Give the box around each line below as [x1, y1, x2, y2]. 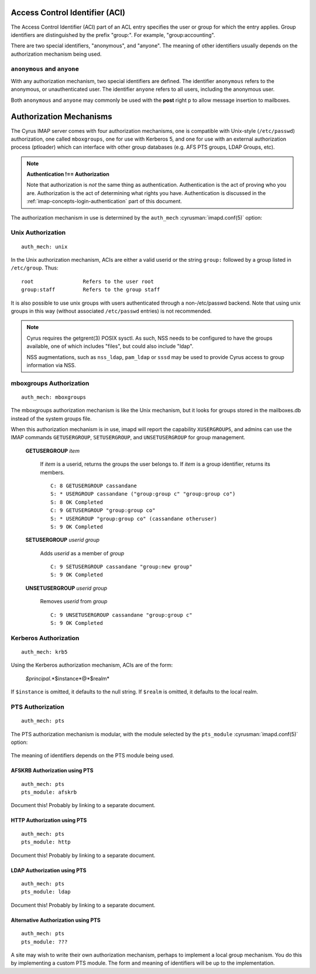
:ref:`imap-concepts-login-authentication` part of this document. [26, 198, 183, 205]
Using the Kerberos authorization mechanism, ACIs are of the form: [11, 662, 173, 669]
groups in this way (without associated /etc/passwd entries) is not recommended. [11, 307, 212, 315]
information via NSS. [26, 361, 76, 368]
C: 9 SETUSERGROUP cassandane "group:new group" [50, 563, 193, 570]
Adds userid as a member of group [40, 549, 125, 556]
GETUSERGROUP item [25, 447, 80, 454]
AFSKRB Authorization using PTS [11, 767, 94, 774]
